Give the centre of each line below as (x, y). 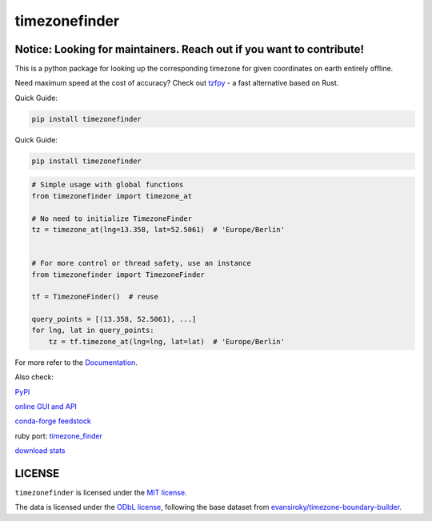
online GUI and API (46, 407)
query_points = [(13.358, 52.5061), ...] (114, 319)
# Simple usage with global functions (108, 185)
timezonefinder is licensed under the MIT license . (101, 493)
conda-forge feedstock (53, 421)
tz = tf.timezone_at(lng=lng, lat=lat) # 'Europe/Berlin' (167, 341)
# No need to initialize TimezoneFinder (112, 218)
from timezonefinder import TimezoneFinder (118, 275)
